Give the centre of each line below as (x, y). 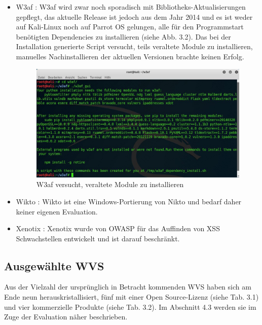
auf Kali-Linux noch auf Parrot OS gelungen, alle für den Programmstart (130, 27)
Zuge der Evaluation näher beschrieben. (66, 317)
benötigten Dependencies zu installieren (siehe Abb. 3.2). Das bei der (123, 36)
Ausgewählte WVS (54, 265)
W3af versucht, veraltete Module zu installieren (110, 184)
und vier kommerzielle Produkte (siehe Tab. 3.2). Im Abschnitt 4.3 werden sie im (130, 306)
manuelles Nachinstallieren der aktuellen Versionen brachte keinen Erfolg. (130, 56)
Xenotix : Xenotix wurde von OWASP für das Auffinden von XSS (118, 228)
